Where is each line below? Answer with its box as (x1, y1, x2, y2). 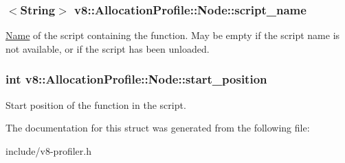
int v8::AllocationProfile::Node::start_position (5, 71, 267, 88)
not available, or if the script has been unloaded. (5, 41, 210, 55)
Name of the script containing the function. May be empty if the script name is (5, 28, 340, 42)
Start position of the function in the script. (5, 97, 186, 112)
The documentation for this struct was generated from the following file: (5, 121, 310, 135)
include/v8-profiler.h (5, 143, 91, 158)
